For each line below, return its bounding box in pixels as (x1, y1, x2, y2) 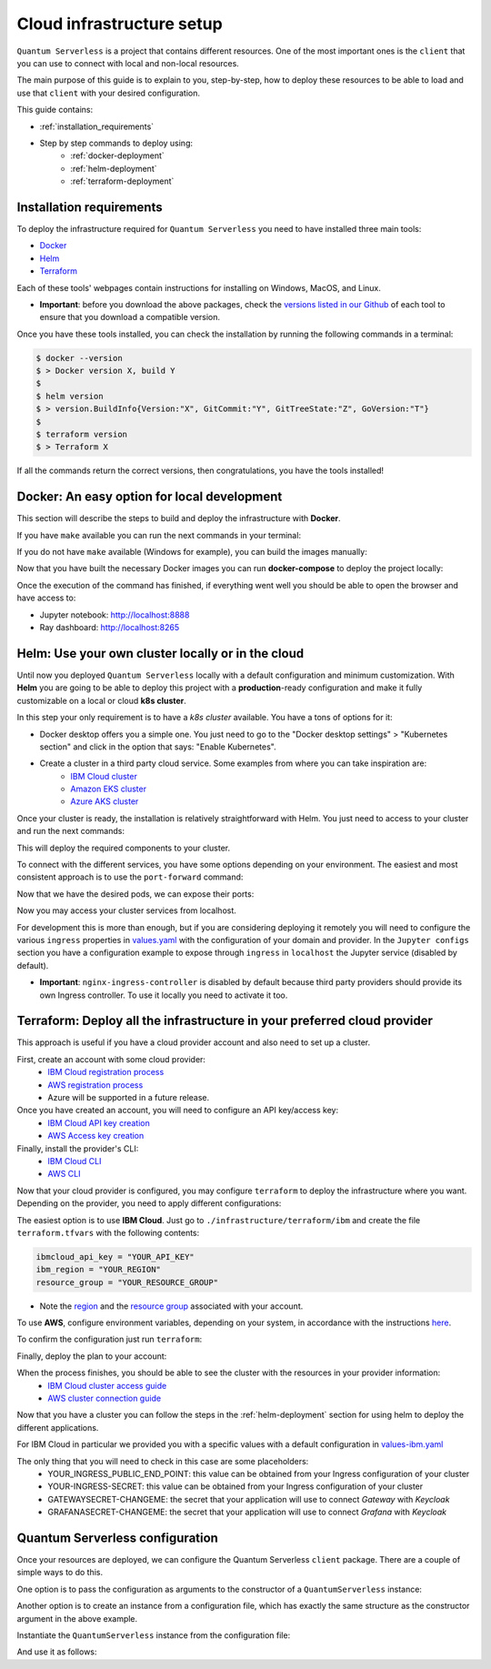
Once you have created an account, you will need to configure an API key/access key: (16, 1105, 339, 1116)
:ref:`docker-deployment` (70, 150, 165, 161)
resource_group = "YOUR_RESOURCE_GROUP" (35, 1277, 218, 1287)
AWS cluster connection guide (47, 1393, 162, 1404)
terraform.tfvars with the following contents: (16, 1227, 200, 1238)
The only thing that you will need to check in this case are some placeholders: (16, 1455, 309, 1466)
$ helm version (35, 391, 104, 401)
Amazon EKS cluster (70, 783, 147, 795)
